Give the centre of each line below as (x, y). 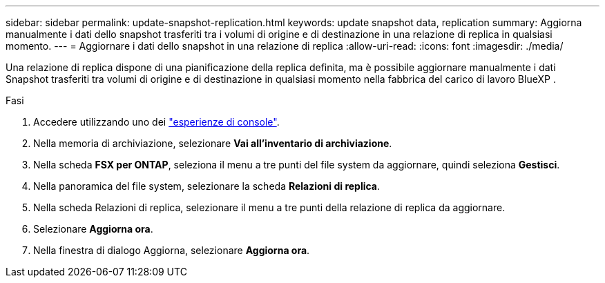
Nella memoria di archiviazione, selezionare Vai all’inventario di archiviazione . (213, 143)
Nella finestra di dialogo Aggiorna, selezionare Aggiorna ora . (172, 250)
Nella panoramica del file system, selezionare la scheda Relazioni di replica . (207, 186)
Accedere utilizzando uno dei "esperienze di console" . (156, 122)
